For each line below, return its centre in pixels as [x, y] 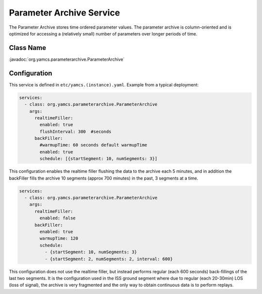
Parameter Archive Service [65, 13]
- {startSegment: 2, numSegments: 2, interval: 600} [109, 259]
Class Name [27, 48]
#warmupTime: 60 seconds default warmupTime [93, 145]
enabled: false [58, 218]
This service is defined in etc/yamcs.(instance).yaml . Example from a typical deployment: [104, 84]
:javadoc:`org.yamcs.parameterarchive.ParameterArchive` [67, 59]
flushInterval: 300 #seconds [75, 131]
